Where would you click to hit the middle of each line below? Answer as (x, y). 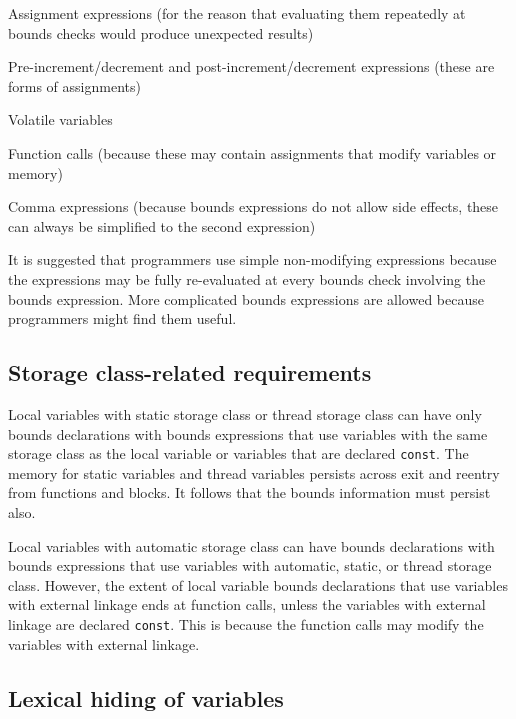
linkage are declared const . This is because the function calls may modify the (246, 623)
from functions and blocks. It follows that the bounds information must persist (249, 492)
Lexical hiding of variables (146, 697)
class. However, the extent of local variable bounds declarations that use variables (258, 584)
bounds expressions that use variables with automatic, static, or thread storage (250, 565)
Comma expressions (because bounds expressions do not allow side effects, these (253, 206)
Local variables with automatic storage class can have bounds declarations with (251, 545)
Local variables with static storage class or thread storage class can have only (245, 413)
